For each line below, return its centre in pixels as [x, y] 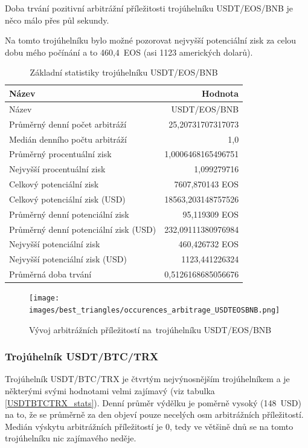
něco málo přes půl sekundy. [57, 20]
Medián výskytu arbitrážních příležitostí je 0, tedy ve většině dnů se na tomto [149, 426]
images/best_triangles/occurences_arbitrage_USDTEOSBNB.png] [155, 310]
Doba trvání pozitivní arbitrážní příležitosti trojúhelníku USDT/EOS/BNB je [149, 8]
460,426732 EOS [209, 244]
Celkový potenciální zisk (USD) [67, 199]
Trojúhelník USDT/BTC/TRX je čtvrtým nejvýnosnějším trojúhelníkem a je [147, 379]
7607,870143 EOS [207, 184]
